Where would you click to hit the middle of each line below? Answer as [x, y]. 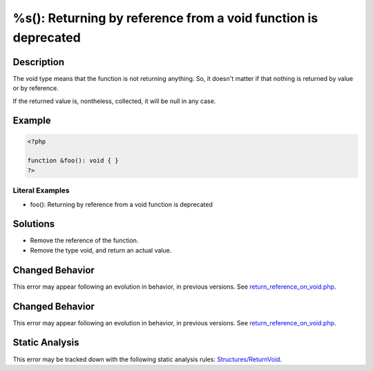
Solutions [34, 224]
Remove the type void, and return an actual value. [101, 250]
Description [39, 62]
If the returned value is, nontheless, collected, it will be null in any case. [114, 101]
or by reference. [36, 88]
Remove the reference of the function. [84, 241]
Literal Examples [41, 190]
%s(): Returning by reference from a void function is [165, 18]
